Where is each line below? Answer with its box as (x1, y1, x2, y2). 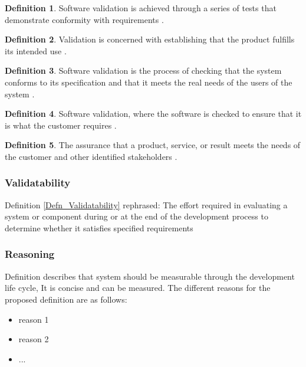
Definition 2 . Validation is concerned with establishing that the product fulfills (5, 33, 295, 45)
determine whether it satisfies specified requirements (5, 221, 193, 234)
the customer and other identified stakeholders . (5, 150, 177, 162)
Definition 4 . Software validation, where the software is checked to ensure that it (5, 107, 302, 120)
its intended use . (5, 44, 67, 57)
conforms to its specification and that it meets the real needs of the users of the (5, 76, 292, 88)
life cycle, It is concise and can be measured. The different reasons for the (5, 281, 271, 294)
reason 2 (18, 333, 49, 345)
